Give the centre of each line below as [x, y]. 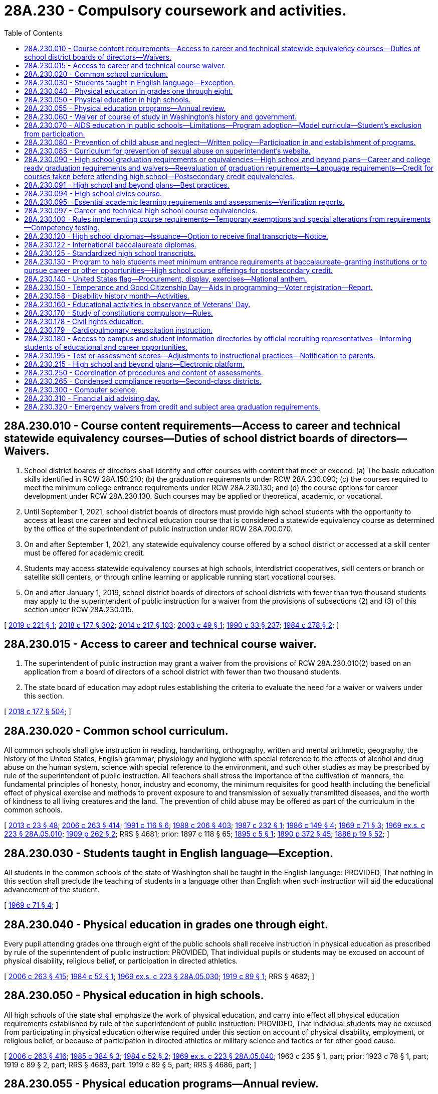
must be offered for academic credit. [85, 553]
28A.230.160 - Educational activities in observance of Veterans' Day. [137, 304]
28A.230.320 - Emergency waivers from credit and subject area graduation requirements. [172, 406]
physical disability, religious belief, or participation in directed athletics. [121, 961]
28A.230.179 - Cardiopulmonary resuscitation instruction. [119, 330]
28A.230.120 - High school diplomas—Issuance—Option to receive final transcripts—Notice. [176, 236]
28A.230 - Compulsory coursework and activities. [175, 11]
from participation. [55, 133]
